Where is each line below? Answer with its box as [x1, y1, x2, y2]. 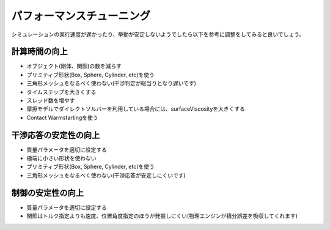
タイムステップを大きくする [26, 88, 97, 95]
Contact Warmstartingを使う [26, 114, 98, 121]
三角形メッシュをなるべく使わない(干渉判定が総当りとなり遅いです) [26, 80, 197, 87]
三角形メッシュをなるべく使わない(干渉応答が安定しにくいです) [26, 171, 186, 179]
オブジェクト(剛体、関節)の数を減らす [26, 62, 122, 70]
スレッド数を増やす [26, 97, 75, 104]
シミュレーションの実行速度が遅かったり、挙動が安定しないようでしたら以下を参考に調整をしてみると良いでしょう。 [11, 31, 305, 38]
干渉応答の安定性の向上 [11, 130, 100, 140]
